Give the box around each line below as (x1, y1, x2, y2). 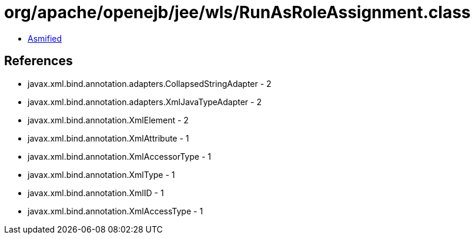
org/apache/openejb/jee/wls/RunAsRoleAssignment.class (4, 2, 471, 22)
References (4, 53, 73, 69)
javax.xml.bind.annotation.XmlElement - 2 (28, 115, 189, 125)
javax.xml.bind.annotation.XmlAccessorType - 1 (28, 151, 211, 161)
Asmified (28, 33, 62, 43)
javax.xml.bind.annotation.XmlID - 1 (28, 187, 164, 198)
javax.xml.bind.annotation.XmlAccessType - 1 (28, 206, 203, 216)
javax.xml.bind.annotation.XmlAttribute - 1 (28, 133, 189, 143)
